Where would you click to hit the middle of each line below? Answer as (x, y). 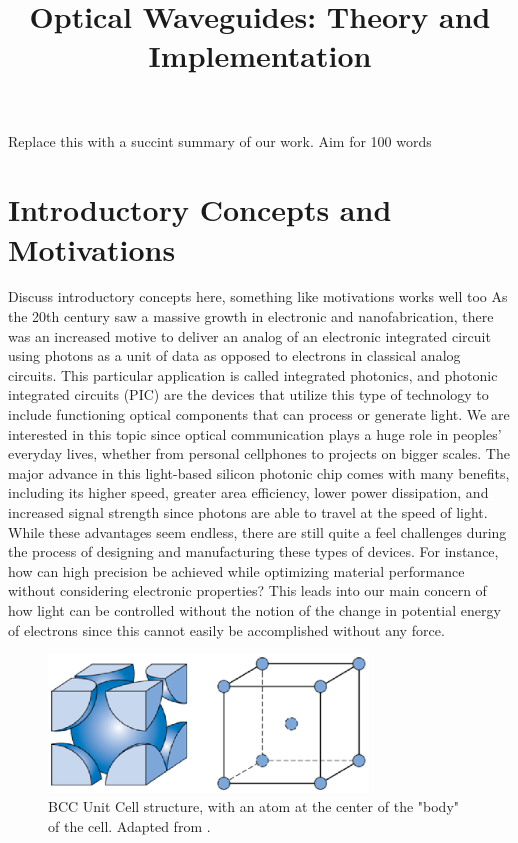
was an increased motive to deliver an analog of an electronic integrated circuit (249, 335)
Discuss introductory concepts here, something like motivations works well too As (258, 296)
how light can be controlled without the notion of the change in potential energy (254, 609)
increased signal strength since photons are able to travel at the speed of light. (248, 512)
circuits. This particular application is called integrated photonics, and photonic (253, 374)
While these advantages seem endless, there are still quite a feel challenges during (257, 531)
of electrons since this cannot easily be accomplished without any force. (226, 629)
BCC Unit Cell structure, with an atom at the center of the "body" (254, 806)
